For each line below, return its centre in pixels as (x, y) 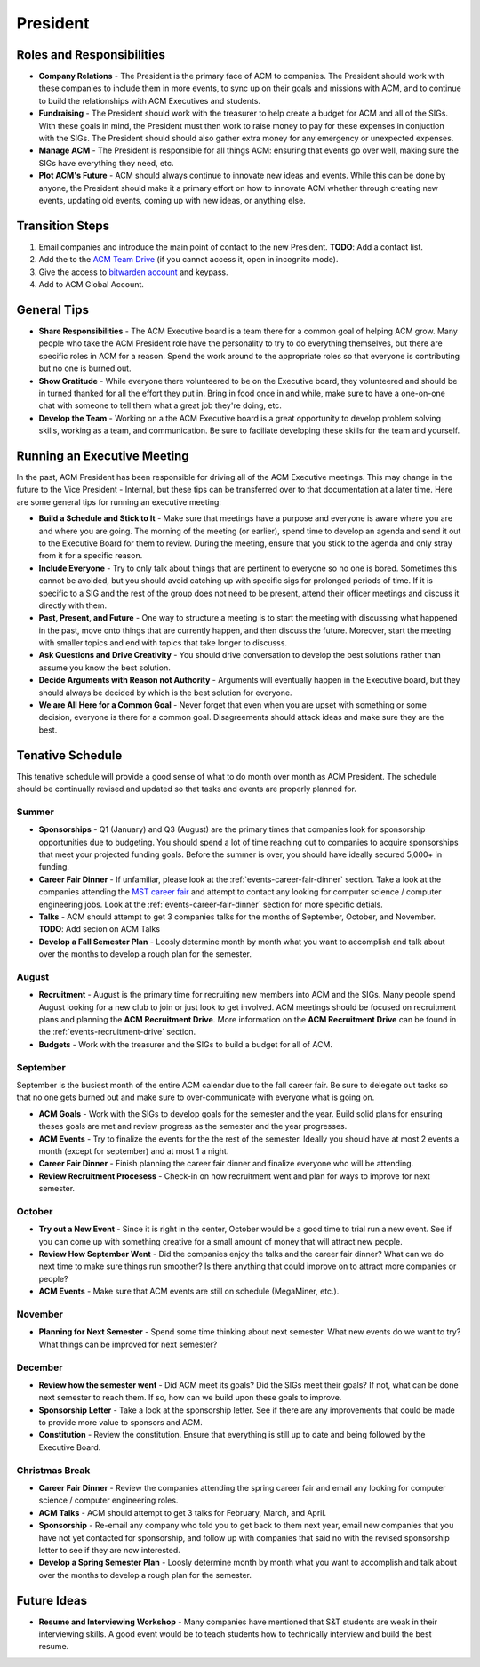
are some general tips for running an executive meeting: (119, 501)
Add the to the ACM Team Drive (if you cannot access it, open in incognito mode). (188, 260)
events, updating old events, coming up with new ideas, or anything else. (172, 200)
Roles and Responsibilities (91, 55)
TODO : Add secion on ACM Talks (99, 929)
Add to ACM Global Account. (91, 285)
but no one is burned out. (85, 368)
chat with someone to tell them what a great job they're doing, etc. (160, 405)
